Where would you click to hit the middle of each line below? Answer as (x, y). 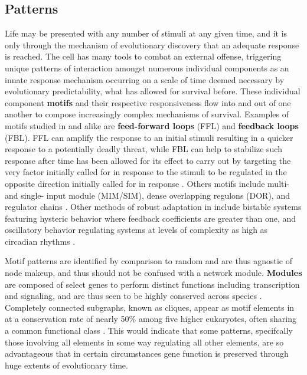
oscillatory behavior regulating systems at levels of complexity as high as (136, 230)
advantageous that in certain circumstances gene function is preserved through (147, 353)
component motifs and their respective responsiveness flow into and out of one (148, 102)
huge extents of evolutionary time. (66, 365)
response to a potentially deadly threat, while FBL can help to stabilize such (143, 149)
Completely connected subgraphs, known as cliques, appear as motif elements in (150, 307)
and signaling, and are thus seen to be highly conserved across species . (133, 296)
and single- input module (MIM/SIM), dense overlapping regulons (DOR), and (147, 195)
